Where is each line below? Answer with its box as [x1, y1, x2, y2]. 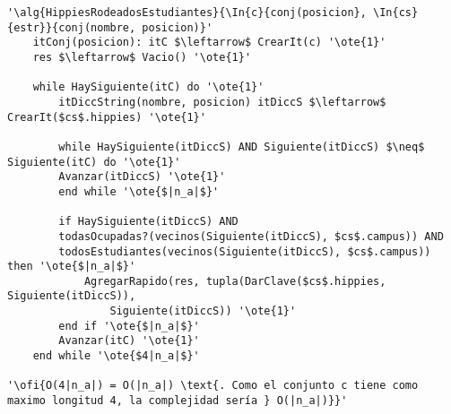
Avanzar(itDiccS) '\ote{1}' [58, 170, 226, 184]
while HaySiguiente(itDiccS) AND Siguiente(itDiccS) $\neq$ [58, 140, 425, 153]
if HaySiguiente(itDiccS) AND [58, 215, 239, 229]
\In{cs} [373, 6, 419, 19]
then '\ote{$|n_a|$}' [7, 260, 136, 273]
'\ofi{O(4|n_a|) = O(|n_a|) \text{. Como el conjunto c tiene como [7, 379, 419, 392]
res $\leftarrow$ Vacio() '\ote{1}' [32, 50, 252, 64]
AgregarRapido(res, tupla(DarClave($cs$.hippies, [83, 274, 386, 288]
